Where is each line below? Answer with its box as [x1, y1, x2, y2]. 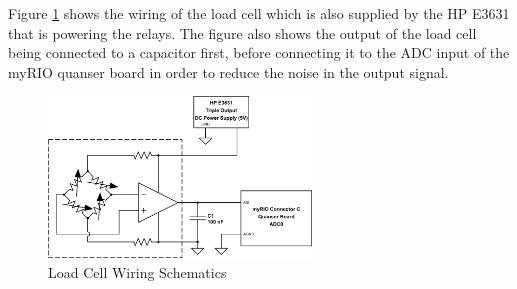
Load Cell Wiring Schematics [48, 261, 227, 282]
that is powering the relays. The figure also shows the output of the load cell [8, 22, 477, 43]
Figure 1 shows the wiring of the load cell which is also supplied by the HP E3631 [8, 3, 510, 23]
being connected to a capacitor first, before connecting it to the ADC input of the [8, 42, 510, 63]
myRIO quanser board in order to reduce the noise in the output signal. [8, 61, 449, 82]
